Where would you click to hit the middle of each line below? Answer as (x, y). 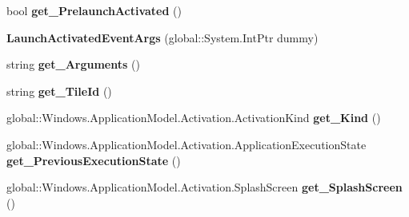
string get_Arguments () (73, 64)
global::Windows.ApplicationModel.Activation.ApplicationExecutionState (186, 144)
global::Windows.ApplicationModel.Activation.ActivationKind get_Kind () (194, 118)
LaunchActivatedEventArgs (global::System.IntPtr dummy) (162, 37)
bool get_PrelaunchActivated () (94, 10)
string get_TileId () (59, 91)
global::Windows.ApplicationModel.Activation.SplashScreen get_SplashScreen (204, 187)
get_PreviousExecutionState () (94, 160)
